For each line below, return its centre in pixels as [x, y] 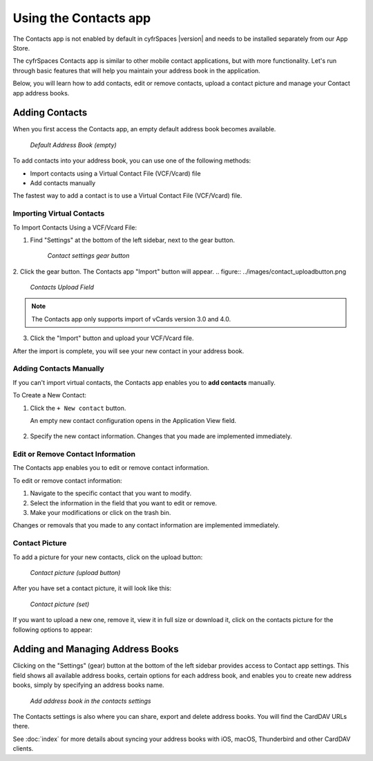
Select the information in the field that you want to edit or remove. [124, 503]
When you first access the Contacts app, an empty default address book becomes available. [144, 129]
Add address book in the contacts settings [90, 701]
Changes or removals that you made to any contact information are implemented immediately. [146, 525]
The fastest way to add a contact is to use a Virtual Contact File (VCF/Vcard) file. [127, 196]
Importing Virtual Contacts [59, 214]
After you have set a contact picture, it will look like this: [92, 588]
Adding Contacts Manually [59, 368]
